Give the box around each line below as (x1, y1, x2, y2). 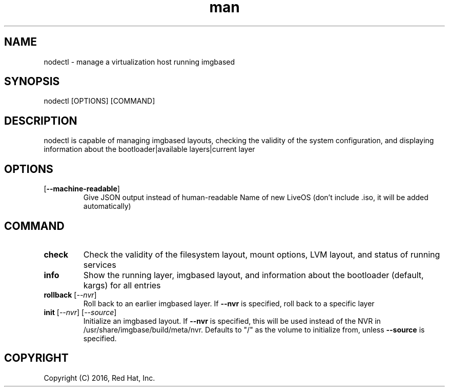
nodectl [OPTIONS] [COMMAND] (44, 96, 155, 106)
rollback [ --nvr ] (44, 290, 97, 299)
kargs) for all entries (83, 280, 161, 290)
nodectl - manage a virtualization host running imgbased (44, 57, 235, 66)
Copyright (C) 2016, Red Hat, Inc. (44, 373, 155, 382)
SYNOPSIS (4, 75, 60, 88)
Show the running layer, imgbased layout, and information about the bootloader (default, (83, 269, 424, 280)
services (83, 259, 116, 270)
